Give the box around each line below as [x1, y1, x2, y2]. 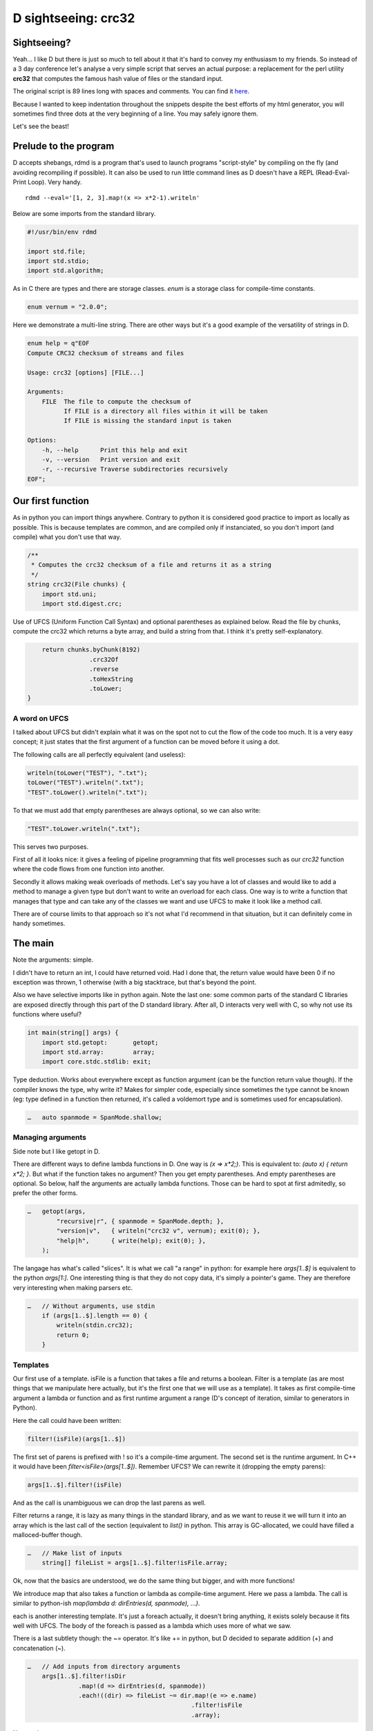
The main [12, 938, 55, 949]
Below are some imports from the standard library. [12, 209, 156, 217]
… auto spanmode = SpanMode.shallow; [27, 1113, 162, 1122]
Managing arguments [12, 1133, 86, 1142]
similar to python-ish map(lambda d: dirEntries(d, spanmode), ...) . [12, 1599, 200, 1608]
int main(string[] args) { [27, 1029, 119, 1037]
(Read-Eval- [315, 168, 350, 177]
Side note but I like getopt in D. [12, 1147, 100, 1156]
